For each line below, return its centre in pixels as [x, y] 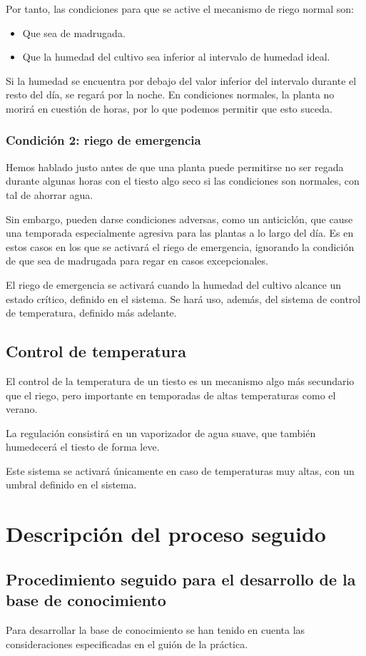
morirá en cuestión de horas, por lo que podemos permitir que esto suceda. [169, 108]
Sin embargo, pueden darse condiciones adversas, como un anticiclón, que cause [179, 219]
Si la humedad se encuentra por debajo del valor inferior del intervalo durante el [181, 80]
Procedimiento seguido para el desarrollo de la [181, 579]
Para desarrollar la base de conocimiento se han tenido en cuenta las [156, 630]
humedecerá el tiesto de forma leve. [83, 447]
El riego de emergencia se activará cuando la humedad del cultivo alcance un [174, 284]
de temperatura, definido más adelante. [91, 313]
